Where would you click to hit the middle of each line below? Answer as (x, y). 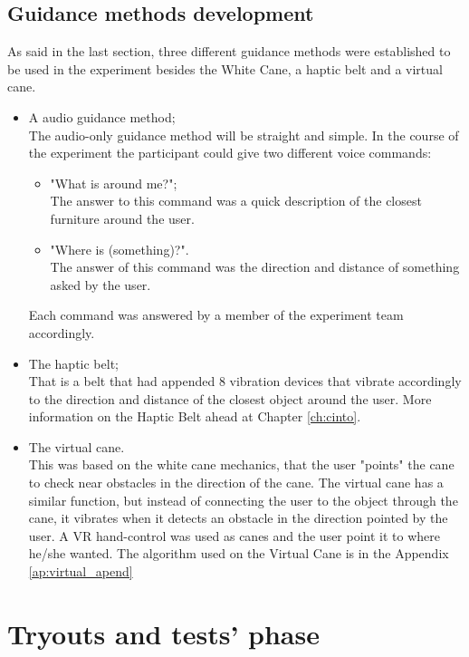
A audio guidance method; (102, 116)
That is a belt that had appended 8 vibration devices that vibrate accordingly (245, 381)
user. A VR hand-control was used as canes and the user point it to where (234, 535)
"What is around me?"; (114, 183)
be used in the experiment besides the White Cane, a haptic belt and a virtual (225, 68)
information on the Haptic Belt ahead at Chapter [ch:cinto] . (195, 416)
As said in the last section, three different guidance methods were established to (229, 51)
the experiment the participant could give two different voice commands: (230, 153)
